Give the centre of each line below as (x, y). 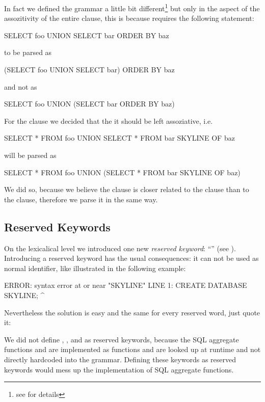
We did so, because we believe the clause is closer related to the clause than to (127, 189)
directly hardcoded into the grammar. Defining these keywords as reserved (120, 359)
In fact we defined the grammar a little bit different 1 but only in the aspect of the (132, 7)
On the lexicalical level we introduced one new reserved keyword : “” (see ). (120, 248)
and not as (21, 86)
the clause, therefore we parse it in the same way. (81, 199)
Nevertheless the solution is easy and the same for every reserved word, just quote (132, 312)
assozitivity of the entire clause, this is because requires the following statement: (129, 18)
